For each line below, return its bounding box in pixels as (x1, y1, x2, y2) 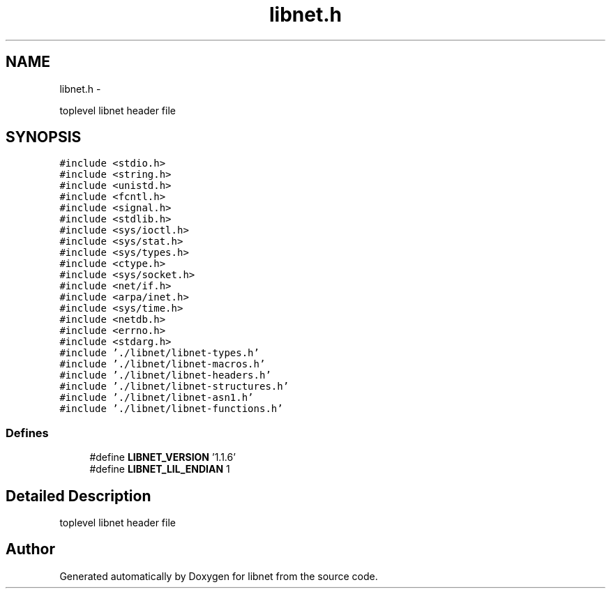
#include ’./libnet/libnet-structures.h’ (59, 381, 289, 393)
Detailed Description (6, 487, 151, 505)
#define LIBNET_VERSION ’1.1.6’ (89, 451, 236, 464)
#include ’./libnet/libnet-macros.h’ (59, 358, 266, 370)
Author (6, 540, 55, 558)
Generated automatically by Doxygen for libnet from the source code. (59, 570, 378, 582)
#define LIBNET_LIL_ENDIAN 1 (89, 463, 230, 475)
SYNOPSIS (6, 128, 82, 146)
